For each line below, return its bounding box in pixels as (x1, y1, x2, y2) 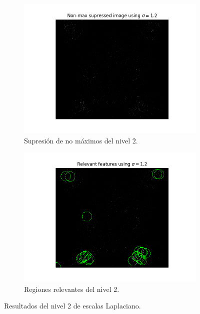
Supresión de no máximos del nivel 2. (24, 135, 138, 145)
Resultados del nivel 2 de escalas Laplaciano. (4, 300, 141, 311)
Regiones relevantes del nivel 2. (24, 283, 119, 294)
